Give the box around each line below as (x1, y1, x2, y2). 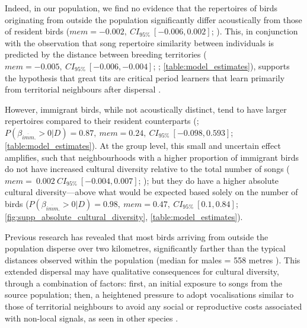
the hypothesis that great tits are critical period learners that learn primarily (5, 71, 285, 84)
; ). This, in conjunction (211, 25, 298, 37)
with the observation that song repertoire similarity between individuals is (5, 36, 274, 49)
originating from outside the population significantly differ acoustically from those (5, 13, 302, 26)
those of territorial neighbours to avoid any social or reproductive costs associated (5, 300, 302, 313)
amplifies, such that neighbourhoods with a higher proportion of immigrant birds (5, 151, 299, 163)
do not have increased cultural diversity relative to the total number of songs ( (5, 163, 290, 175)
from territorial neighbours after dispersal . (5, 83, 161, 95)
